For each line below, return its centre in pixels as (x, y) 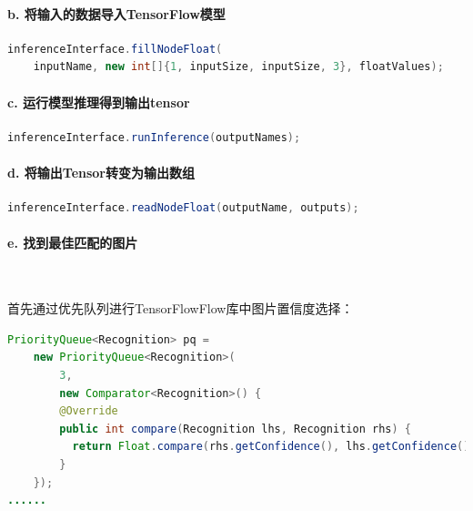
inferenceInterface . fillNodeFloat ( (115, 49)
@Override (89, 411)
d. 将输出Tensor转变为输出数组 (101, 172)
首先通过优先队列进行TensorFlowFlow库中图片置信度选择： (181, 308)
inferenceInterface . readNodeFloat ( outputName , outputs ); (183, 208)
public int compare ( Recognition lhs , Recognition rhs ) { (235, 429)
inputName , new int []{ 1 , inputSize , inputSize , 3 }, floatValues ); (238, 67)
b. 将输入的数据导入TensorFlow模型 (116, 13)
